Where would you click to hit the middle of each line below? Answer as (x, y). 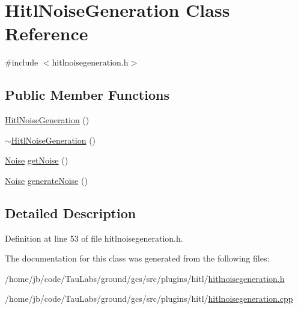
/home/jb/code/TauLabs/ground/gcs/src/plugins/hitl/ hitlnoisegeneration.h (145, 278)
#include (22, 62)
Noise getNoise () (37, 160)
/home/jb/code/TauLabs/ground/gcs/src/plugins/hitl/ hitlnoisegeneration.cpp (149, 298)
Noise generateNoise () (46, 180)
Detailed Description (71, 213)
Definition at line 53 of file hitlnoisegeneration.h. (94, 238)
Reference (47, 33)
